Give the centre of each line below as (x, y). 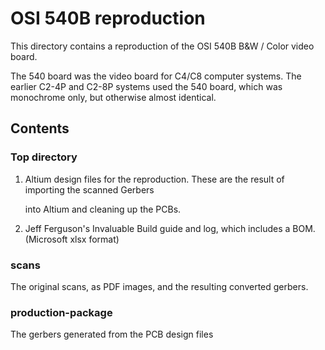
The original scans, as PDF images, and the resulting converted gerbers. (159, 286)
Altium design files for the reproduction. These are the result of (154, 179)
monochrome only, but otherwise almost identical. (113, 97)
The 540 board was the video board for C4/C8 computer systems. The (156, 76)
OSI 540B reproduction (108, 18)
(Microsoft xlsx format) (72, 239)
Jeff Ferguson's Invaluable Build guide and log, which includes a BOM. (170, 228)
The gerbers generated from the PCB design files (112, 334)
